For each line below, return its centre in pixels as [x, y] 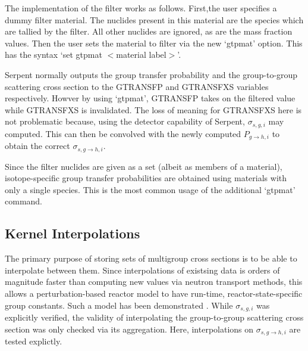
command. [23, 201]
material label [141, 55]
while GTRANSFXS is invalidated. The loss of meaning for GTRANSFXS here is [153, 109]
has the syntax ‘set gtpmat [54, 55]
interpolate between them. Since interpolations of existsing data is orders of [142, 270]
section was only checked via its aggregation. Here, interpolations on [129, 329]
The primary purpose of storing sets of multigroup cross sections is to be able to [151, 258]
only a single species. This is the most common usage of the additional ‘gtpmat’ [150, 189]
